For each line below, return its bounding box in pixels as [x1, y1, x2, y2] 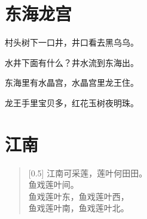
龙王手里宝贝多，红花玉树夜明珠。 [5, 96, 139, 109]
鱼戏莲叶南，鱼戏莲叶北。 [28, 202, 129, 214]
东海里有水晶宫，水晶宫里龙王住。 [5, 76, 139, 89]
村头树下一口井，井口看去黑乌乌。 [5, 36, 139, 49]
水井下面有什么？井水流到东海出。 [5, 56, 139, 68]
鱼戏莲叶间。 [28, 178, 79, 191]
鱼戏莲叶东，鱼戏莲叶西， [28, 190, 129, 202]
